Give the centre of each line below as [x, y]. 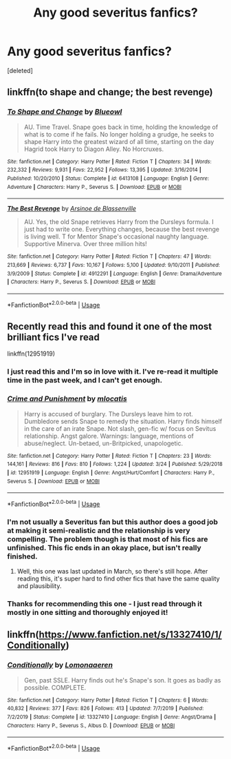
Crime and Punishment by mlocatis [67, 399]
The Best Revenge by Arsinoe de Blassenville [71, 209]
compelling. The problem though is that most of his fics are [108, 539]
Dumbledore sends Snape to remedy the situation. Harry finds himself [123, 421]
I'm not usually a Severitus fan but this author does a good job [113, 522]
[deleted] [20, 70]
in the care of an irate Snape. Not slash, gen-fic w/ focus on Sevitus [120, 428]
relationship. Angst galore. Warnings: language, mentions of [109, 436]
